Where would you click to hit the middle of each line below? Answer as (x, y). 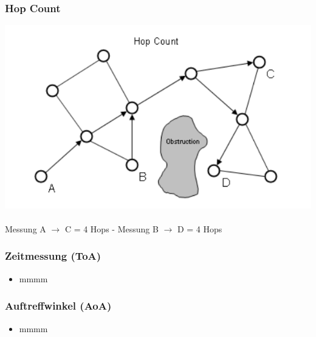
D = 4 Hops (200, 228)
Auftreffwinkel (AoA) (58, 306)
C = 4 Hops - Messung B (112, 228)
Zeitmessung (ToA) (53, 256)
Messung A (26, 228)
